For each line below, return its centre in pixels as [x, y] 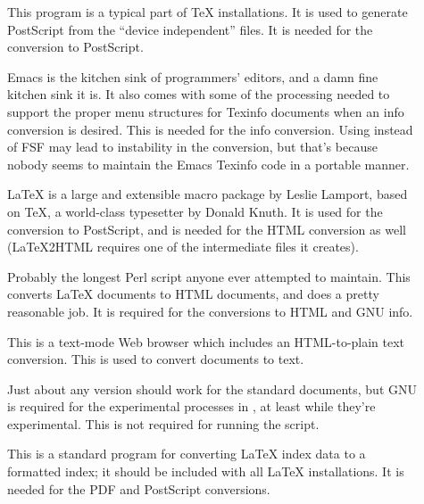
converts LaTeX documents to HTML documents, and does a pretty [193, 294]
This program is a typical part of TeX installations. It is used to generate [208, 12]
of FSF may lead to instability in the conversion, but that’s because [192, 147]
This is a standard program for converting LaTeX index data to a [187, 454]
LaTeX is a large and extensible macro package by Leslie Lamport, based [208, 194]
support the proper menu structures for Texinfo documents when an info [206, 111]
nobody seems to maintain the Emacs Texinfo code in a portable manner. [208, 164]
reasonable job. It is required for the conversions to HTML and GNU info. [210, 311]
